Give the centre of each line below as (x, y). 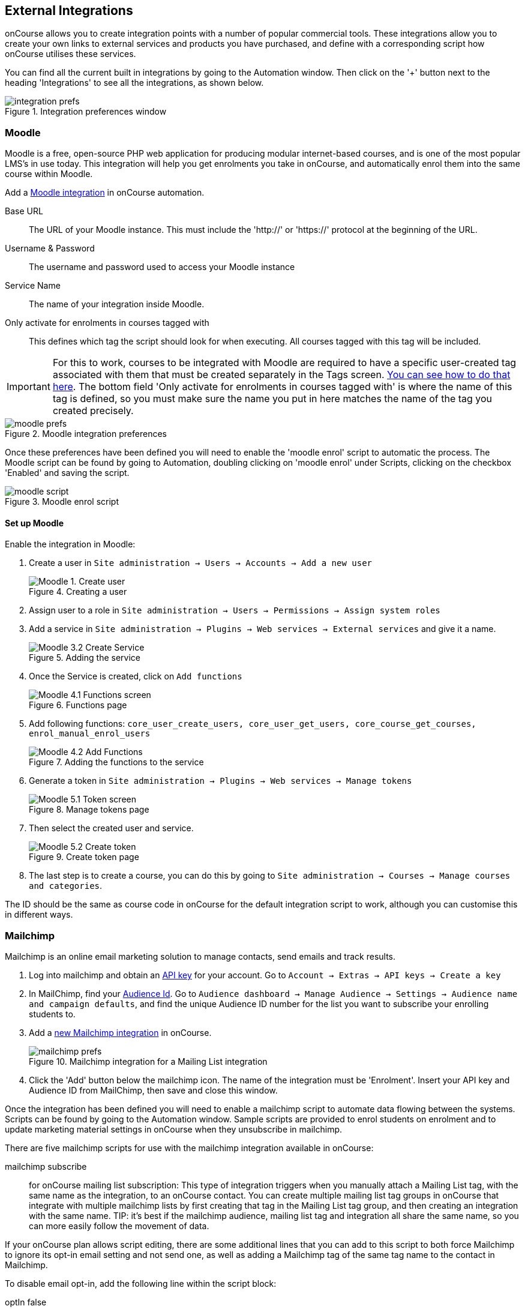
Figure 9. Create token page (84, 857)
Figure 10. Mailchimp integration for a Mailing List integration (148, 1062)
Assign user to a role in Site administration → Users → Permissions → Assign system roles (235, 610)
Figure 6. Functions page (78, 705)
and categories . (66, 886)
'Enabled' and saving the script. (67, 473)
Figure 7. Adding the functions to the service (116, 762)
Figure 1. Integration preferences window (86, 112)
